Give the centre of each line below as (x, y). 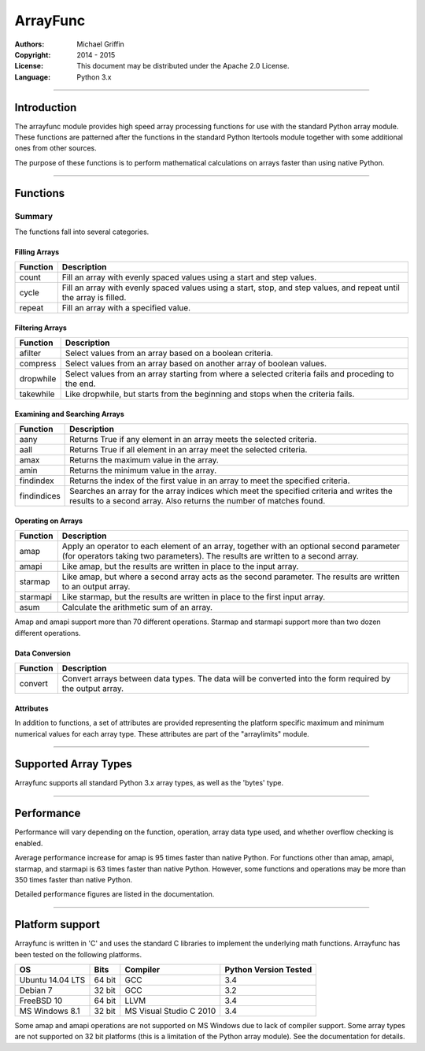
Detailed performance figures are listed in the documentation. (115, 894)
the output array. (93, 689)
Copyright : (33, 54)
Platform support (57, 925)
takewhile (37, 394)
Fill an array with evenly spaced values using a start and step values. (189, 277)
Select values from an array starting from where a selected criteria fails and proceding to (229, 374)
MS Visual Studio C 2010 (170, 1011)
